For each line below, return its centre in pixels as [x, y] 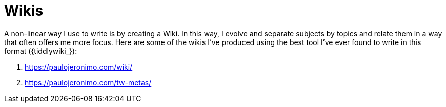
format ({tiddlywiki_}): [41, 51]
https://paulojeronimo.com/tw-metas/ [88, 82]
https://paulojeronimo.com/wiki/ [79, 67]
